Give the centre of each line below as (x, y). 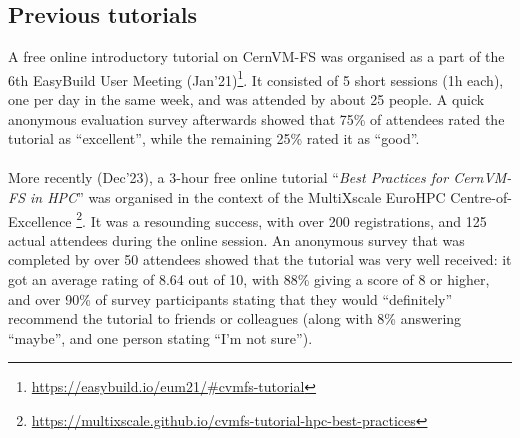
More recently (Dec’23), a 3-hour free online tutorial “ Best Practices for (228, 177)
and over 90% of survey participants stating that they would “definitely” (230, 298)
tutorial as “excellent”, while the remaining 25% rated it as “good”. (214, 138)
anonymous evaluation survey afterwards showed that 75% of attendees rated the (256, 118)
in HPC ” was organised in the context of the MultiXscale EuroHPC (238, 197)
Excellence (40, 220)
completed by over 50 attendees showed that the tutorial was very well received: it (260, 259)
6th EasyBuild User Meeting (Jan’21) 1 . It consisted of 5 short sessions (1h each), (256, 78)
